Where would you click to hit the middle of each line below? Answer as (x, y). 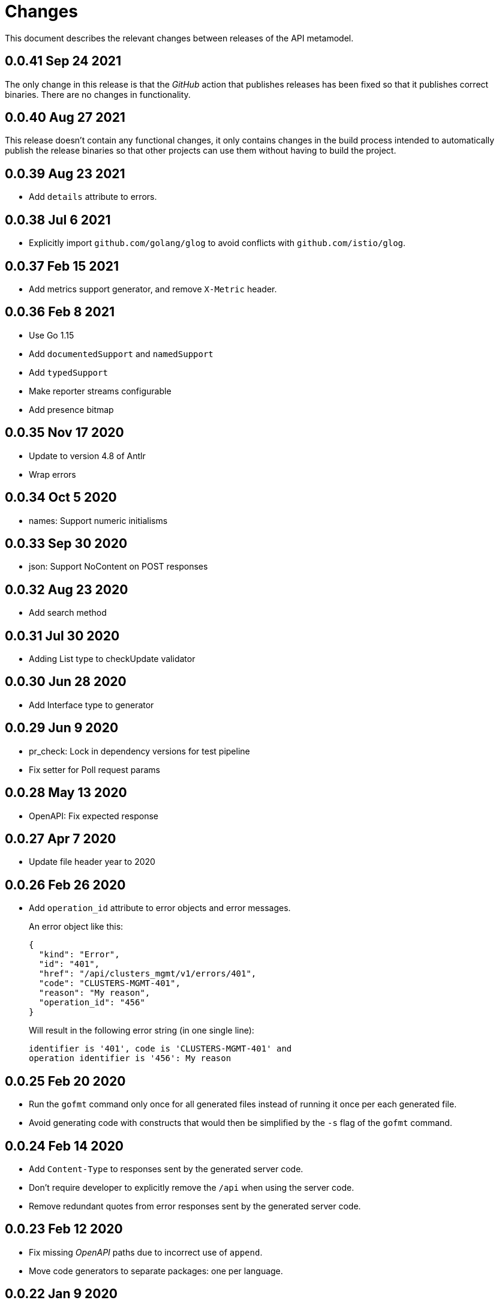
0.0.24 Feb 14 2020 (64, 1146)
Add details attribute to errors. (93, 197)
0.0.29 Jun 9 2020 (62, 728)
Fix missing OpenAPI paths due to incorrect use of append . (146, 1252)
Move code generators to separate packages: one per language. (156, 1271)
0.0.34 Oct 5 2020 (61, 498)
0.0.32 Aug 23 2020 (67, 589)
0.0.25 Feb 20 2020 (65, 1081)
